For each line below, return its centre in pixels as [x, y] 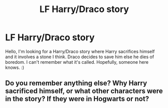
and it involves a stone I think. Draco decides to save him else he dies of [80, 57]
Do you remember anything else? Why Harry [76, 83]
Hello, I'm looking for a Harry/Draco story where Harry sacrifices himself [80, 51]
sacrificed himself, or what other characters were [84, 91]
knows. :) [15, 67]
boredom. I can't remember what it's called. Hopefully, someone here [77, 62]
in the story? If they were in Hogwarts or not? [77, 99]
